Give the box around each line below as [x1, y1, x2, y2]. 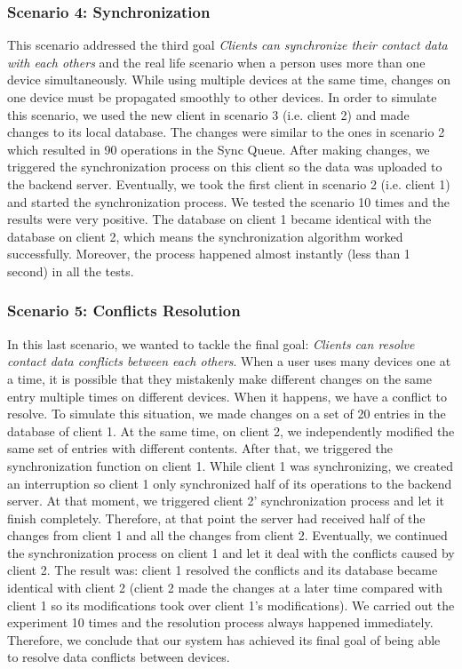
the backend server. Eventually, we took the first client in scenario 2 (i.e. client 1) [7, 174, 450, 193]
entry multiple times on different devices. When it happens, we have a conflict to [7, 386, 447, 405]
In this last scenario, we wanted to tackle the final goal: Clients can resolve [7, 334, 415, 353]
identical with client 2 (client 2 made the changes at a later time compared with [7, 578, 443, 597]
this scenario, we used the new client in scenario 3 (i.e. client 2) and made [7, 105, 410, 123]
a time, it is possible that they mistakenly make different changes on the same [7, 369, 432, 387]
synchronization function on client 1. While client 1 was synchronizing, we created [7, 456, 454, 474]
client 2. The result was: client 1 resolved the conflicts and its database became [7, 561, 438, 579]
